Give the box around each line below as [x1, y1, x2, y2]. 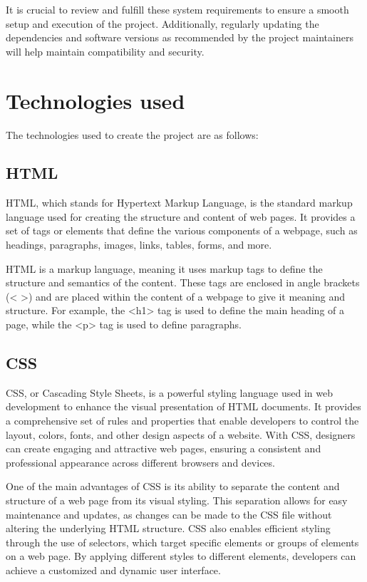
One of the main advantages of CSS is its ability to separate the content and [6, 479, 340, 494]
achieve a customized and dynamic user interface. [6, 562, 221, 577]
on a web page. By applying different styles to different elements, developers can [6, 549, 356, 563]
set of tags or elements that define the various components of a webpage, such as [6, 223, 358, 238]
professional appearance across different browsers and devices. [6, 454, 275, 469]
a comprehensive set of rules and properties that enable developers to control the [6, 413, 359, 428]
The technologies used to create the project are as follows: [6, 127, 259, 142]
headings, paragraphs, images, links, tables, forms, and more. [6, 237, 272, 252]
